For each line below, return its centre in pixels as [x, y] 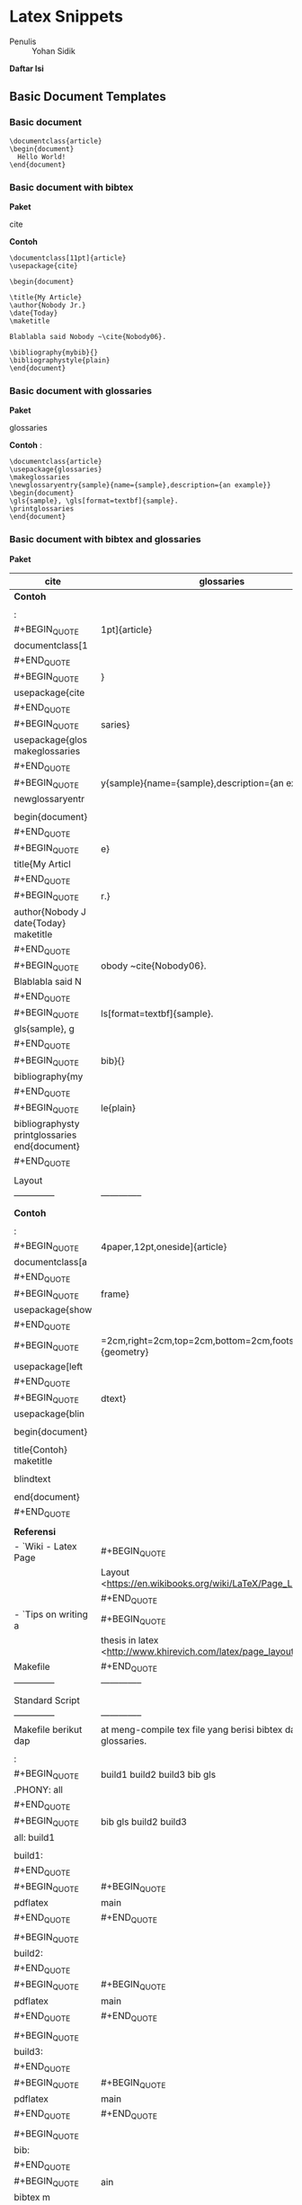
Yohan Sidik [54, 50]
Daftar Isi [27, 68]
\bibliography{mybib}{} [54, 353]
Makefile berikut [48, 1729]
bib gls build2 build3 [143, 1821]
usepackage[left [49, 1367]
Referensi [35, 1531]
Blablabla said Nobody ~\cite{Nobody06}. [88, 336]
